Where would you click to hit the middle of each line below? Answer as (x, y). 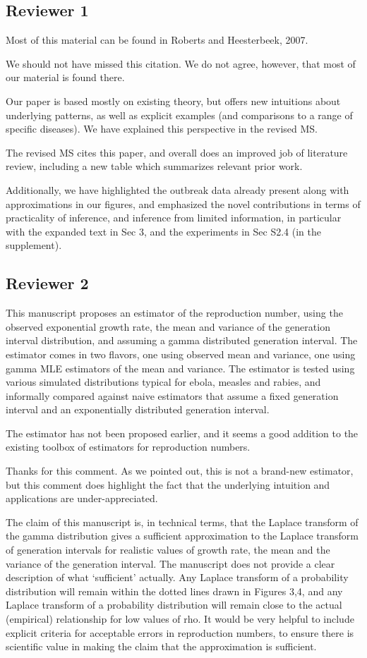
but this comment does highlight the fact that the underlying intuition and (168, 484)
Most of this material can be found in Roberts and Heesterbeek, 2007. (157, 40)
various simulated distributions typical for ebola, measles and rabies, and (163, 382)
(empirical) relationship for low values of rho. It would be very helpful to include (180, 619)
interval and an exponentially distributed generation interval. (138, 409)
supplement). (34, 245)
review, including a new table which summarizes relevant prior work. (154, 166)
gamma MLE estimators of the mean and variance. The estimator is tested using (180, 368)
